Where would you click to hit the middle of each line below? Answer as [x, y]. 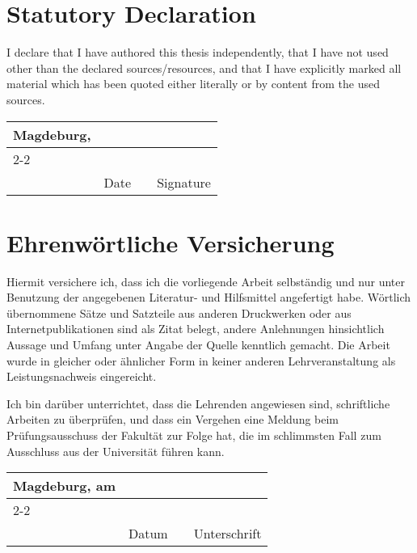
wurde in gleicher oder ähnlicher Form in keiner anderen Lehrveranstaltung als [201, 360]
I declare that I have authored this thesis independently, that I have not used [198, 52]
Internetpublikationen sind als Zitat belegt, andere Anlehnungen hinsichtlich [196, 329]
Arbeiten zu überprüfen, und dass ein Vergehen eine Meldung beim [173, 419]
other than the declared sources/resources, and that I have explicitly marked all [204, 68]
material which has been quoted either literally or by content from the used [193, 84]
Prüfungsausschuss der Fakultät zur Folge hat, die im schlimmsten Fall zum [194, 435]
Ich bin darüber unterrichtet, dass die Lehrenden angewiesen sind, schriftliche [198, 403]
